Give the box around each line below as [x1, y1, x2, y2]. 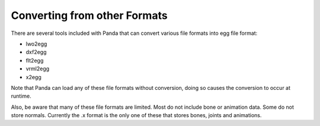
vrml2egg [25, 65, 50, 72]
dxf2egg [25, 49, 47, 56]
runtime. [11, 92, 32, 100]
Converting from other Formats [11, 9, 168, 22]
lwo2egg [25, 40, 47, 47]
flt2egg [25, 57, 44, 64]
